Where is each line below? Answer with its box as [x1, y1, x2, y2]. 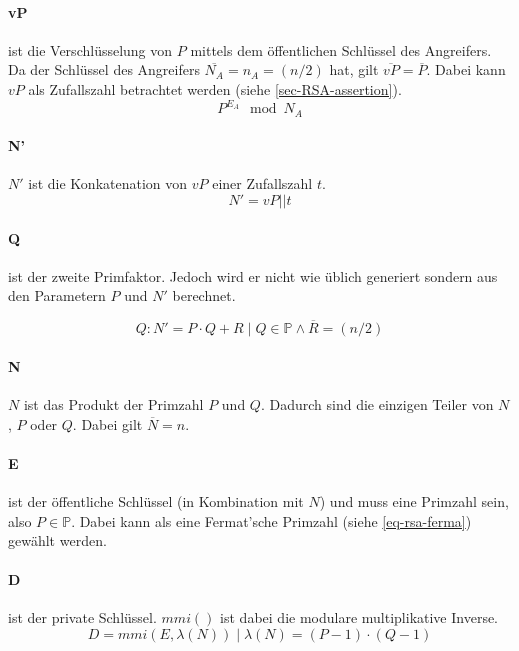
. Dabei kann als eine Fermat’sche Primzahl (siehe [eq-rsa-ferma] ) [71, 510, 472, 531]
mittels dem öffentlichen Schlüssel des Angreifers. [190, 39, 492, 60]
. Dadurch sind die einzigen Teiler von [260, 393, 494, 414]
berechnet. [172, 285, 236, 306]
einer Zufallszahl [212, 173, 313, 194]
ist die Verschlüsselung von [8, 39, 173, 60]
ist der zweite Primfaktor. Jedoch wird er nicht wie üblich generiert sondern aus [8, 265, 498, 286]
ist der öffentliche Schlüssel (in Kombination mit [8, 490, 304, 511]
